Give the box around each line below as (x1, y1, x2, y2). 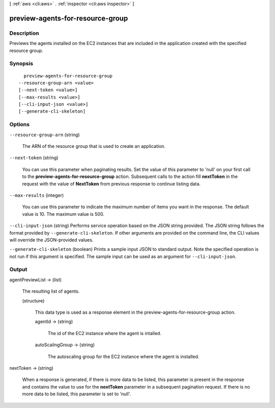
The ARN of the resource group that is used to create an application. (22, 143, 166, 149)
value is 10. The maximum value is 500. (22, 211, 104, 217)
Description (9, 30, 39, 37)
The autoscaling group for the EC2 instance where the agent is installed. (47, 353, 200, 360)
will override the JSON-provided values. (9, 237, 94, 243)
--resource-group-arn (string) (9, 132, 80, 138)
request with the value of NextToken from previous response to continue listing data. (22, 181, 201, 187)
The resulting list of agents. (22, 288, 80, 294)
